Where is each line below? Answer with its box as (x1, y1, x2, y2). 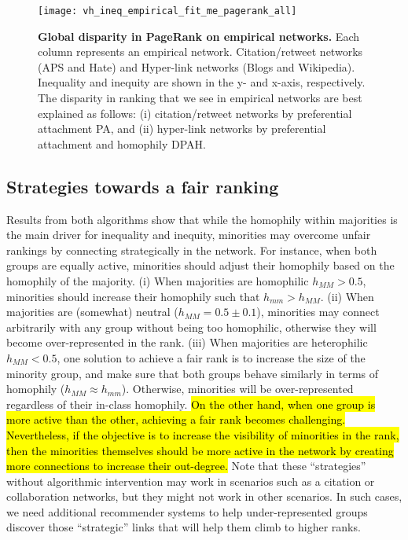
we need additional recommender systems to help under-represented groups (6, 503, 368, 520)
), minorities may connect (256, 303, 380, 320)
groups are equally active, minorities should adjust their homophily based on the (6, 257, 395, 274)
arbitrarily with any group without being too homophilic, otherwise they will (6, 318, 377, 335)
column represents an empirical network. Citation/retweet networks (38, 43, 363, 60)
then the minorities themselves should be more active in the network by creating (6, 442, 394, 458)
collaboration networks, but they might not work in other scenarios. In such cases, (6, 488, 402, 505)
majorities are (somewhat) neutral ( (6, 303, 178, 320)
